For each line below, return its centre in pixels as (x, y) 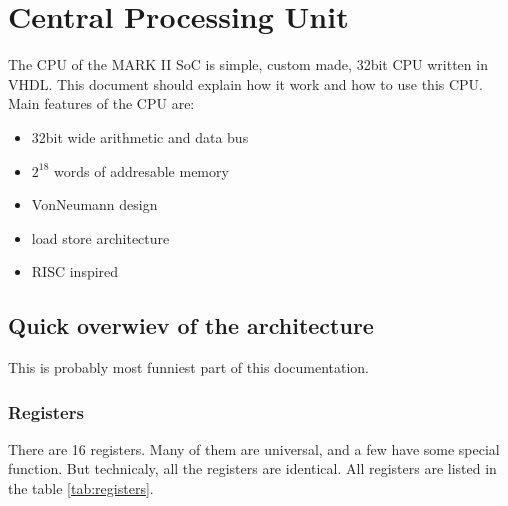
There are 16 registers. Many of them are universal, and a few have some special (254, 448)
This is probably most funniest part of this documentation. (189, 367)
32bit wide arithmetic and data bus (140, 136)
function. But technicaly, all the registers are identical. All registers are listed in (252, 468)
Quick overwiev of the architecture (191, 325)
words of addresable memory (141, 170)
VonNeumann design (94, 204)
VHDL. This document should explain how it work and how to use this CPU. (245, 83)
